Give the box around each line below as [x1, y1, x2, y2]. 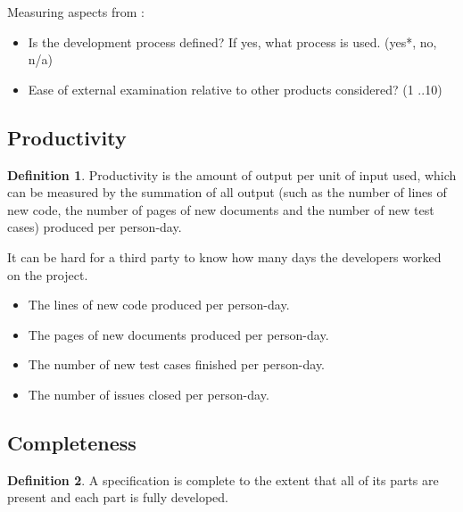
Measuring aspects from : [7, 3, 145, 21]
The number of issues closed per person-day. [28, 384, 269, 403]
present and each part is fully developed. [7, 488, 228, 507]
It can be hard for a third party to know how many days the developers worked [7, 247, 442, 266]
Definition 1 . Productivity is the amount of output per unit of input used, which [7, 165, 457, 184]
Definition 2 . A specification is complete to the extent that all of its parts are [7, 470, 439, 489]
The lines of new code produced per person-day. [28, 295, 290, 314]
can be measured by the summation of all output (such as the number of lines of [7, 183, 447, 202]
